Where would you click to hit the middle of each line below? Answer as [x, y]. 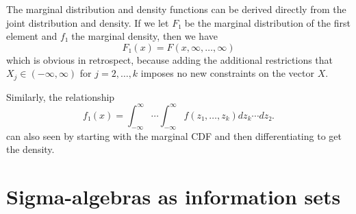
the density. [30, 149]
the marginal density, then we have [144, 36]
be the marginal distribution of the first [267, 22]
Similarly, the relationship [61, 96]
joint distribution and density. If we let [88, 22]
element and [32, 36]
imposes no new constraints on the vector [227, 73]
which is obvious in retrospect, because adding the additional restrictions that [170, 59]
